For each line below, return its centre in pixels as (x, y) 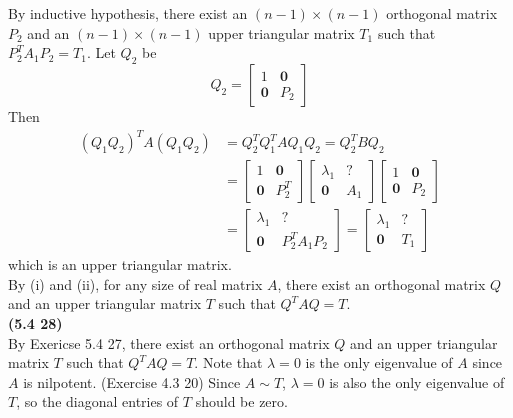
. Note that (228, 362)
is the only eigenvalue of (379, 362)
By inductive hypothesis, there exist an (128, 13)
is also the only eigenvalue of (417, 381)
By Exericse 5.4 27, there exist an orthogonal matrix (169, 342)
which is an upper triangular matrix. (120, 264)
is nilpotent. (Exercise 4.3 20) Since (132, 381)
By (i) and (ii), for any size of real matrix (135, 283)
